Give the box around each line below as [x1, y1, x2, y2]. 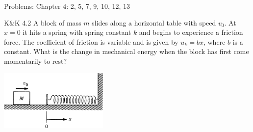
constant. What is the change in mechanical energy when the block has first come [4, 46, 249, 56]
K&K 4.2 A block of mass [4, 17, 81, 27]
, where [203, 36, 226, 47]
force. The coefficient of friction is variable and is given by [4, 36, 178, 47]
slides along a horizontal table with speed [92, 17, 216, 27]
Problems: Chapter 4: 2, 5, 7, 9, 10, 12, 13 [4, 1, 130, 11]
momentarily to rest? [4, 55, 67, 66]
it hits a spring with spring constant [23, 27, 131, 37]
